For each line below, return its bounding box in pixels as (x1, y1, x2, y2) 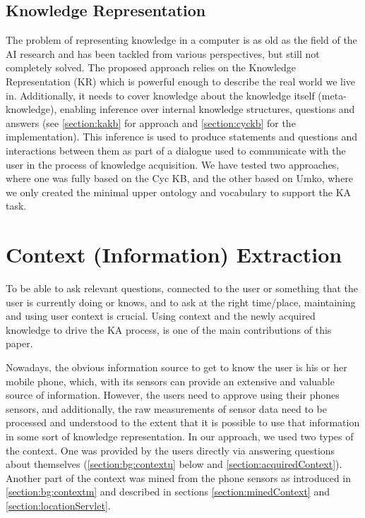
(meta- (318, 88, 347, 102)
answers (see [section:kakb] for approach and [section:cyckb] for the (6, 115, 296, 130)
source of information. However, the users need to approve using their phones (6, 387, 340, 402)
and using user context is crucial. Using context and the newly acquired (6, 308, 316, 323)
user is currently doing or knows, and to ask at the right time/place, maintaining (6, 294, 356, 309)
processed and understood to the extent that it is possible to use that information (6, 415, 360, 430)
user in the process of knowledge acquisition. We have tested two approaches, (6, 157, 340, 171)
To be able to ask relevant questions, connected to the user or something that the (6, 281, 359, 296)
